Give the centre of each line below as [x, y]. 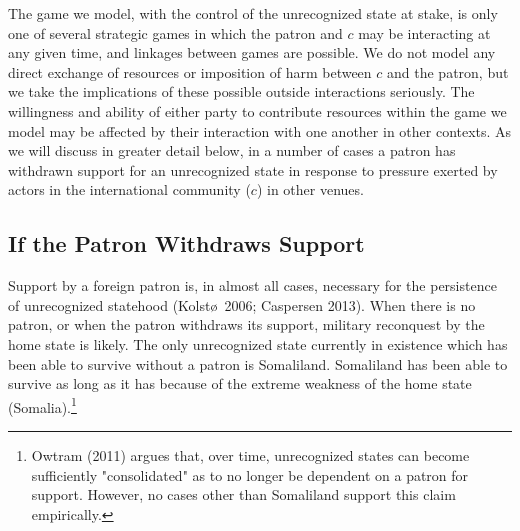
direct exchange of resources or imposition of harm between [190, 71]
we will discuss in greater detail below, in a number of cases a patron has [232, 150]
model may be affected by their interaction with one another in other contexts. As [260, 130]
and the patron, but [448, 71]
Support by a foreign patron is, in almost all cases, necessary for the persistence [252, 285]
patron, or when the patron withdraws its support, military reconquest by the [246, 324]
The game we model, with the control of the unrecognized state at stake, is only [253, 13]
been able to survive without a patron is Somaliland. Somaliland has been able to [258, 363]
